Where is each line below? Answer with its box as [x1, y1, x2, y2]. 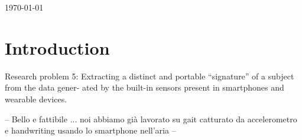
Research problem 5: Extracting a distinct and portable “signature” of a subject [5, 69, 294, 82]
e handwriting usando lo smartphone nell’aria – [5, 124, 176, 136]
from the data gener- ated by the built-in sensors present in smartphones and [5, 81, 284, 94]
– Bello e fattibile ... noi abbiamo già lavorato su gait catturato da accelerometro [5, 112, 297, 125]
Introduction [5, 35, 110, 59]
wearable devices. [5, 92, 67, 105]
